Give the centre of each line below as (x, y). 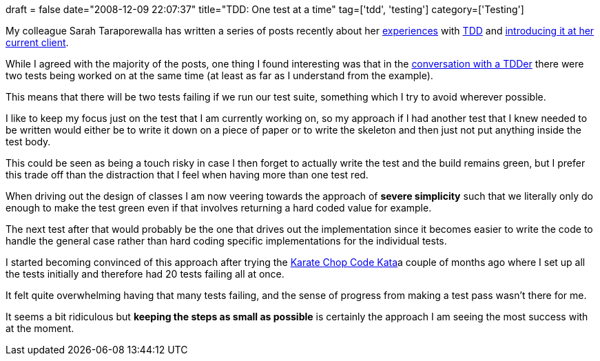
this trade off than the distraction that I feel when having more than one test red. (187, 175)
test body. (28, 142)
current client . (37, 42)
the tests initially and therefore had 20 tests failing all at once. (145, 274)
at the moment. (40, 328)
